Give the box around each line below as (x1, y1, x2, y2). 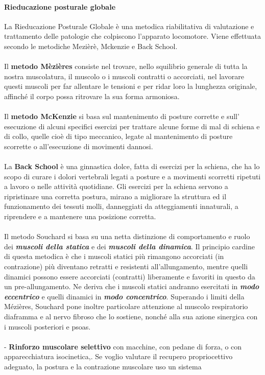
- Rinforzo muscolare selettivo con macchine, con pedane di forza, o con (4, 341, 242, 351)
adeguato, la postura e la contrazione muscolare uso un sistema (4, 361, 202, 371)
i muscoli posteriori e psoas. (4, 321, 91, 332)
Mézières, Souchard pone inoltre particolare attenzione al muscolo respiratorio (4, 301, 248, 312)
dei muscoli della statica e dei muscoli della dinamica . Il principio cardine (4, 241, 255, 251)
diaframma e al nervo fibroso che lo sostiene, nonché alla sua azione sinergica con (4, 311, 258, 322)
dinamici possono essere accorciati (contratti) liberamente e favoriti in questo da (4, 271, 255, 282)
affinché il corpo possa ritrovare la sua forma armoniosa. (4, 90, 180, 101)
